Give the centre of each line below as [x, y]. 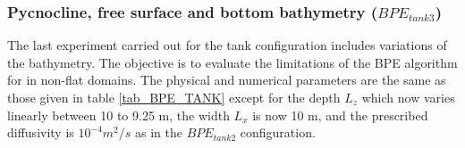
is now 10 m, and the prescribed [340, 115]
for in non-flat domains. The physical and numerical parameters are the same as [227, 80]
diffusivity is [41, 132]
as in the [159, 132]
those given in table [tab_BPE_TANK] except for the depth [174, 97]
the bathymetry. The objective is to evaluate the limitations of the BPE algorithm [232, 62]
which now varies [408, 97]
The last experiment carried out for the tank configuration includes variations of [227, 45]
